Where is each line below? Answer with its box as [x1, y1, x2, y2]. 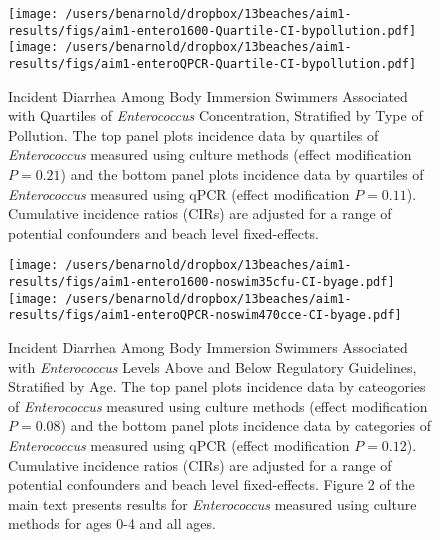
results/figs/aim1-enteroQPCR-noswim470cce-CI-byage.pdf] [8, 308, 402, 323]
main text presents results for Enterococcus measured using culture [8, 493, 417, 514]
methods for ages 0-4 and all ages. [8, 513, 216, 534]
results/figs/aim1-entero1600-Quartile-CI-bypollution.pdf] [8, 23, 417, 38]
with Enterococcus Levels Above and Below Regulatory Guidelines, [8, 356, 417, 377]
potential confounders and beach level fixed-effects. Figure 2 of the [8, 474, 415, 495]
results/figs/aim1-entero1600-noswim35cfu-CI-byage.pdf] [8, 275, 395, 290]
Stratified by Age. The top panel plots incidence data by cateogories [8, 376, 426, 397]
